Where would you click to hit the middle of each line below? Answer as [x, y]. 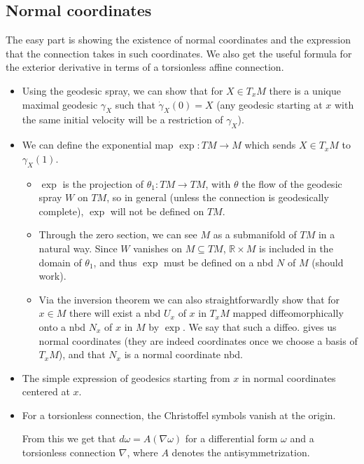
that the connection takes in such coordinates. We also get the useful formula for [179, 53]
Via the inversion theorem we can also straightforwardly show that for [189, 299]
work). [52, 276]
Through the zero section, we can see [118, 234]
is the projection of [103, 183]
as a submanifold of [255, 234]
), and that [82, 354]
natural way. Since [78, 248]
